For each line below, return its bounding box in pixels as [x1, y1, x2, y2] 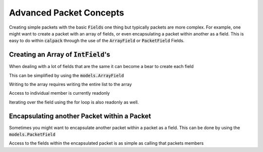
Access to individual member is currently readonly [9, 90, 110, 96]
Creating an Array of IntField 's [9, 51, 111, 59]
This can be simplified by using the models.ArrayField [9, 72, 124, 78]
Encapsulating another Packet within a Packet [9, 112, 151, 120]
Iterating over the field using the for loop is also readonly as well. [9, 99, 139, 105]
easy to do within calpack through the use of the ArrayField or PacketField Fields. [9, 38, 185, 44]
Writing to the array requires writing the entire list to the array [9, 82, 132, 87]
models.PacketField [9, 132, 56, 137]
